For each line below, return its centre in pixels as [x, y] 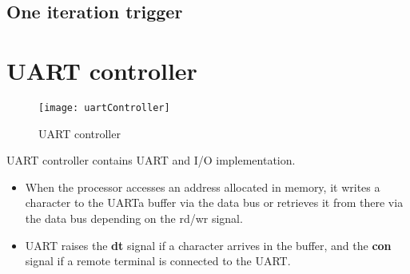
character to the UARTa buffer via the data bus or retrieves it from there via [214, 203]
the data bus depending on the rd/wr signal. [134, 218]
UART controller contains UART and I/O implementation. [151, 160]
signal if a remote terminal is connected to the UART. [158, 261]
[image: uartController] [104, 107]
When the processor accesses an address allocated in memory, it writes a [203, 187]
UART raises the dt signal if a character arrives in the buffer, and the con [208, 245]
